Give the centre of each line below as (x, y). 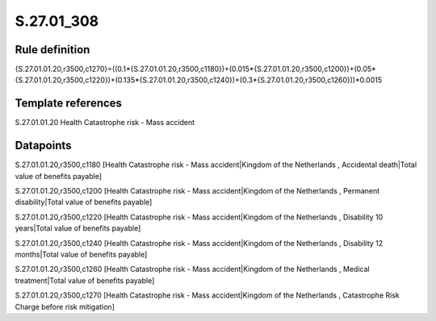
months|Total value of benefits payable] (81, 254)
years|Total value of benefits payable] (78, 228)
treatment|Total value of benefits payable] (85, 280)
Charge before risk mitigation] (65, 306)
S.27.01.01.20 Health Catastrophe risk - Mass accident (105, 123)
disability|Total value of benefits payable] (84, 202)
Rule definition (52, 50)
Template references (69, 104)
